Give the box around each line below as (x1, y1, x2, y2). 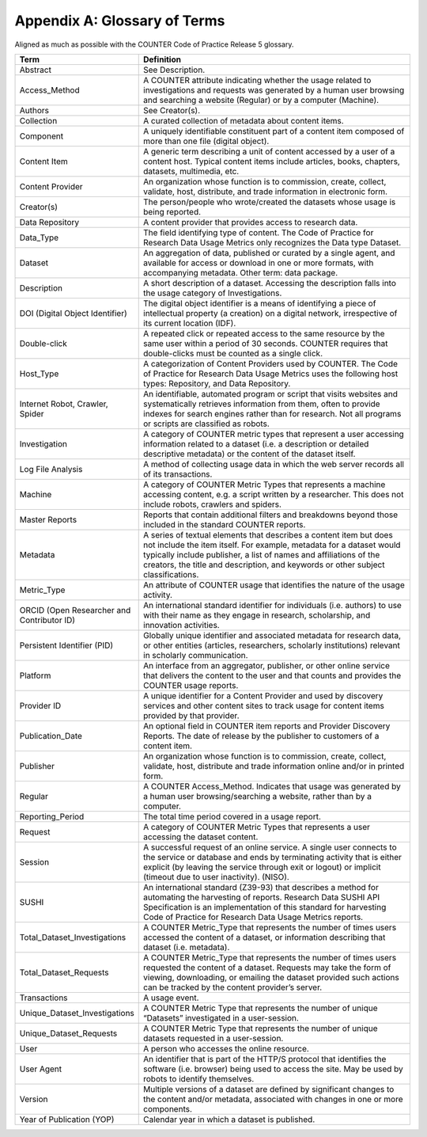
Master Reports (19, 514, 77, 525)
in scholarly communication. (143, 649, 248, 660)
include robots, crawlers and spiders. (143, 499, 282, 510)
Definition (143, 54, 182, 65)
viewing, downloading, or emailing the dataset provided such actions (143, 972, 399, 983)
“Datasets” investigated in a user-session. (143, 1012, 300, 1023)
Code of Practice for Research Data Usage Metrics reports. (143, 911, 364, 922)
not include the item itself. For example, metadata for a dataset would (143, 539, 401, 550)
